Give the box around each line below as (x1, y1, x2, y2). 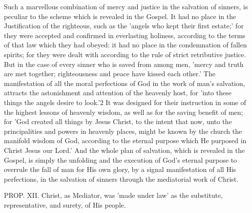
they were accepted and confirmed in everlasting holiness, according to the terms (4, 30, 246, 40)
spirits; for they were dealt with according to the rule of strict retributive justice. (4, 49, 246, 59)
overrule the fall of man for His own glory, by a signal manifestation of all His (4, 164, 236, 174)
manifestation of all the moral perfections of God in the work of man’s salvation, (4, 78, 245, 88)
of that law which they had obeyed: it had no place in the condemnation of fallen (4, 40, 247, 50)
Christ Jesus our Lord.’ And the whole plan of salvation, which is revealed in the (4, 145, 245, 155)
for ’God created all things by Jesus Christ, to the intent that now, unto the (4, 116, 232, 127)
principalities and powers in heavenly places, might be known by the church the (4, 126, 242, 136)
